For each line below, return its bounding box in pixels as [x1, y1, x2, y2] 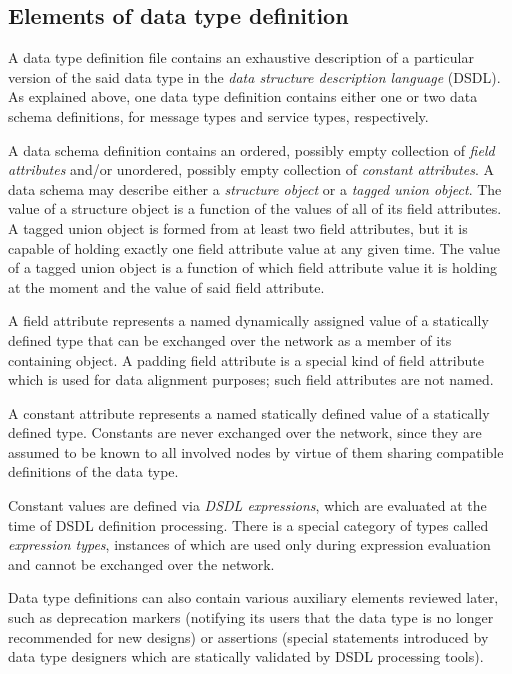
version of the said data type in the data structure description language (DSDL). [8, 66, 501, 87]
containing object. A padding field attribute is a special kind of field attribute [8, 349, 484, 370]
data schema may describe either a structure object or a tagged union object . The [8, 178, 502, 199]
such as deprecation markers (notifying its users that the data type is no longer [8, 607, 494, 628]
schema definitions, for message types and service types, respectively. [8, 105, 429, 126]
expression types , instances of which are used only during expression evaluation [8, 534, 491, 555]
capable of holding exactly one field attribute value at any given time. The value [8, 237, 500, 258]
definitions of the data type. [8, 461, 179, 482]
